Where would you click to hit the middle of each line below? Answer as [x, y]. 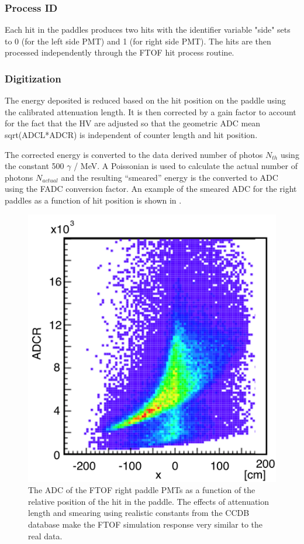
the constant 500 [34, 166]
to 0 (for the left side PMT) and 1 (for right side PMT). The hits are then [138, 41]
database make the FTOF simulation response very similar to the [146, 524]
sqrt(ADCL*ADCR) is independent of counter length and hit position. [131, 135]
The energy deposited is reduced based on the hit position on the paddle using [145, 100]
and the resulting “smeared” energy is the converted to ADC [170, 177]
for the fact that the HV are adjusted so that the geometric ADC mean [133, 123]
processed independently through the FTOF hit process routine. [120, 52]
